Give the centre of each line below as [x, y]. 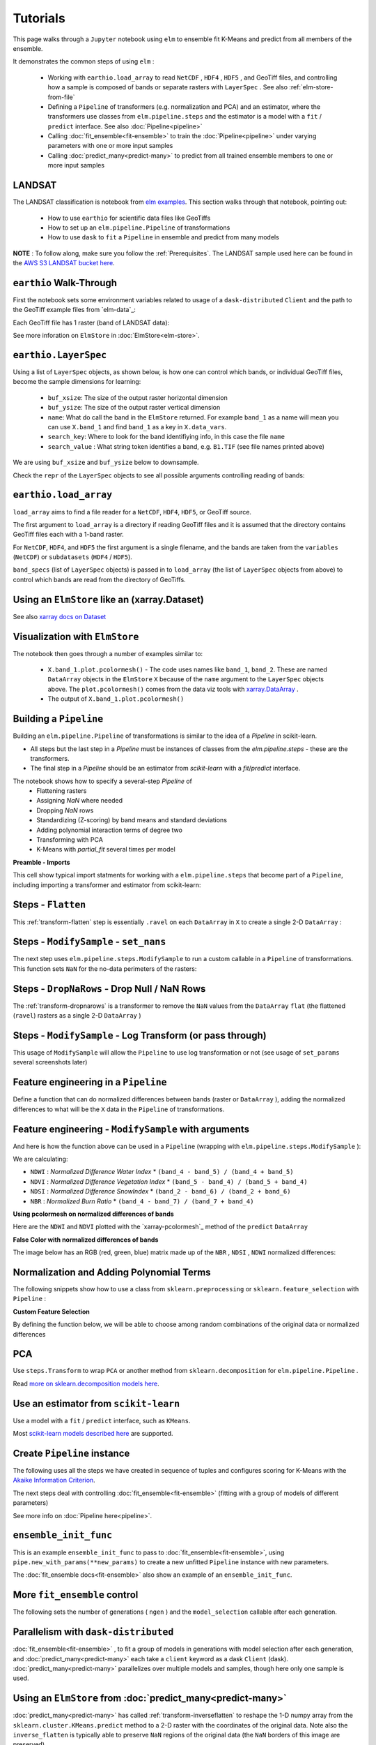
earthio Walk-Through [65, 283]
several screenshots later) [50, 1062]
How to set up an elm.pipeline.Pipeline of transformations [139, 228]
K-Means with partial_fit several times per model [106, 849]
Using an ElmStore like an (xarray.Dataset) [109, 599]
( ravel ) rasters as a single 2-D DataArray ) [77, 1016]
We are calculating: [40, 1159]
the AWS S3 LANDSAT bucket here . [64, 263]
